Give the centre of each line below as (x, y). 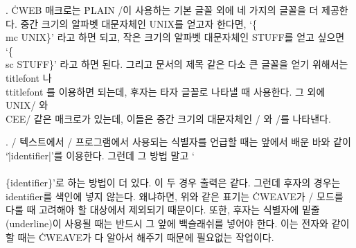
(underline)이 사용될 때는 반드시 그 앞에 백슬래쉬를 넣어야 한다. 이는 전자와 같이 (178, 223)
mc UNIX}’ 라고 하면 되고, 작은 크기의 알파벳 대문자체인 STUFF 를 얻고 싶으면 (175, 37)
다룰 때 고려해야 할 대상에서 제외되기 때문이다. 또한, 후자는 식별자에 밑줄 (163, 210)
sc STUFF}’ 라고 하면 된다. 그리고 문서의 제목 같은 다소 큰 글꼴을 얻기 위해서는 (177, 64)
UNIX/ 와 (27, 105)
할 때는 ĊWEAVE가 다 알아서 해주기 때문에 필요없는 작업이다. (140, 237)
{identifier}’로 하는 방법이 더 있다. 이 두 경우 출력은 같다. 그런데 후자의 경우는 (173, 183)
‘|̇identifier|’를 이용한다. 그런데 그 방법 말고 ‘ (100, 155)
